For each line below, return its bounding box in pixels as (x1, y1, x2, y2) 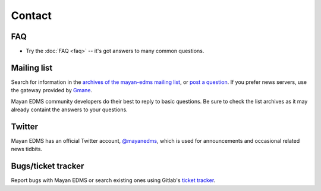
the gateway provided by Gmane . (11, 87, 93, 94)
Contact (11, 9, 52, 22)
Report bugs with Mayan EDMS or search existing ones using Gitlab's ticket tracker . (11, 177, 216, 184)
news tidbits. (11, 146, 43, 153)
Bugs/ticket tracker (11, 161, 84, 171)
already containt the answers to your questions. (11, 106, 128, 113)
